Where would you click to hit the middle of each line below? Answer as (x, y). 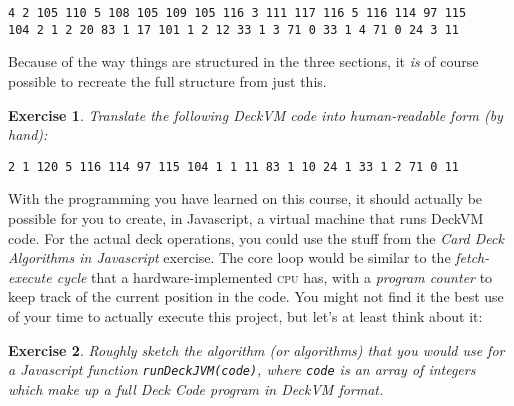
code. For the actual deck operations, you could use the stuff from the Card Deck (256, 237)
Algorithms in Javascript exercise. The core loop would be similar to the (229, 257)
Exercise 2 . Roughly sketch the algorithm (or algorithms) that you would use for (256, 349)
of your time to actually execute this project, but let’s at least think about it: (245, 315)
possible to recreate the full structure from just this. (167, 80)
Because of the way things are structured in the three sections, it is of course (243, 61)
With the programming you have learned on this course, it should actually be (245, 198)
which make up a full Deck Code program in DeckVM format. (196, 388)
